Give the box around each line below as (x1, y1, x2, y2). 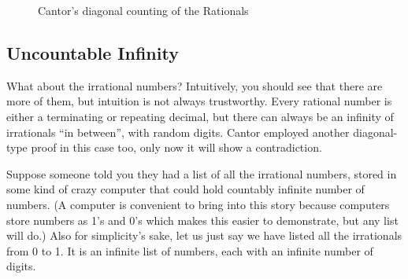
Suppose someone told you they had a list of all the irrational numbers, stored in (6, 165, 397, 182)
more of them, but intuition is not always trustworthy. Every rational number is (6, 93, 392, 109)
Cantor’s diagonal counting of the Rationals (38, 2, 249, 18)
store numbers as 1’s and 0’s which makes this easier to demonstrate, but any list (6, 211, 399, 228)
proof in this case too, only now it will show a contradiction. (31, 139, 322, 156)
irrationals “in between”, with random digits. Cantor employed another (6, 123, 350, 140)
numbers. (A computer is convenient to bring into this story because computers (6, 196, 390, 212)
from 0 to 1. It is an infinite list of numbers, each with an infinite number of (6, 242, 373, 259)
